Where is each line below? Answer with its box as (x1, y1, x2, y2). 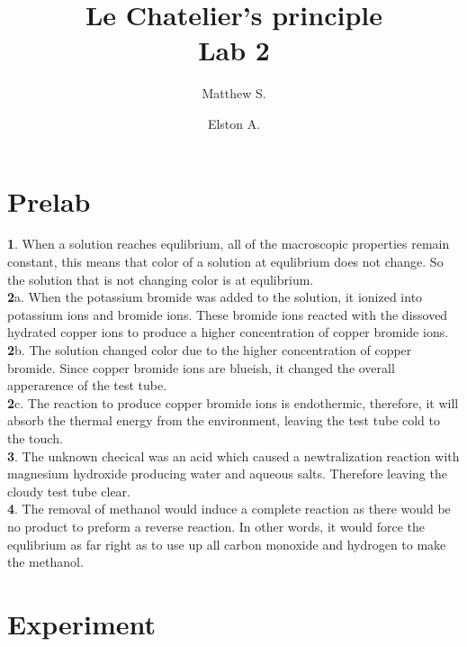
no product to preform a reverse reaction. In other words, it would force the (7, 516, 426, 535)
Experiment (7, 605, 157, 642)
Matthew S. (202, 84, 266, 103)
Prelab (7, 182, 91, 219)
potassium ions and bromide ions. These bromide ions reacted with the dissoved (7, 305, 448, 323)
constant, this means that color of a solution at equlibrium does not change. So (7, 252, 444, 271)
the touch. (7, 428, 63, 447)
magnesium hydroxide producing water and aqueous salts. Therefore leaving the (7, 464, 447, 483)
